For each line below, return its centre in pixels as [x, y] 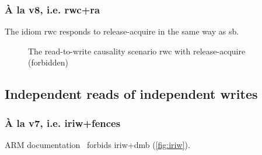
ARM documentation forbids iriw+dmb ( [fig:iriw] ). [97, 144]
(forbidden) [48, 62]
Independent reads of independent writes [131, 94]
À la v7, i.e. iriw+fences [63, 123]
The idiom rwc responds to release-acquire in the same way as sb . [122, 31]
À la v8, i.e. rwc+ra [53, 9]
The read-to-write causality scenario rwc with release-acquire [137, 51]
